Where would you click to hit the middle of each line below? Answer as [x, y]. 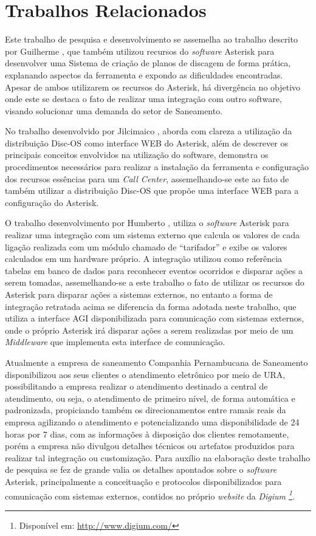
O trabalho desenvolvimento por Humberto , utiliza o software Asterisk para [147, 223]
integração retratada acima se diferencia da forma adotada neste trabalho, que [151, 306]
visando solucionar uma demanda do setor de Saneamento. [114, 110]
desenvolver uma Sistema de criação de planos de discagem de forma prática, [148, 63]
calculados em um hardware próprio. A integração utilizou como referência [144, 259]
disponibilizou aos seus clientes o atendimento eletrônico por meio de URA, [145, 374]
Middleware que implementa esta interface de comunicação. [115, 342]
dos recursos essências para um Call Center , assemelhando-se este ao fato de [147, 178]
